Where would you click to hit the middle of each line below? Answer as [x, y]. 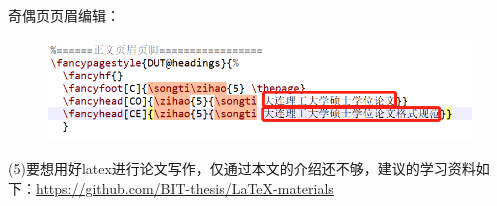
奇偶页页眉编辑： [64, 15]
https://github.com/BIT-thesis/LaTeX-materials [185, 187]
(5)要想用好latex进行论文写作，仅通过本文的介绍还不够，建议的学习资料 [242, 168]
